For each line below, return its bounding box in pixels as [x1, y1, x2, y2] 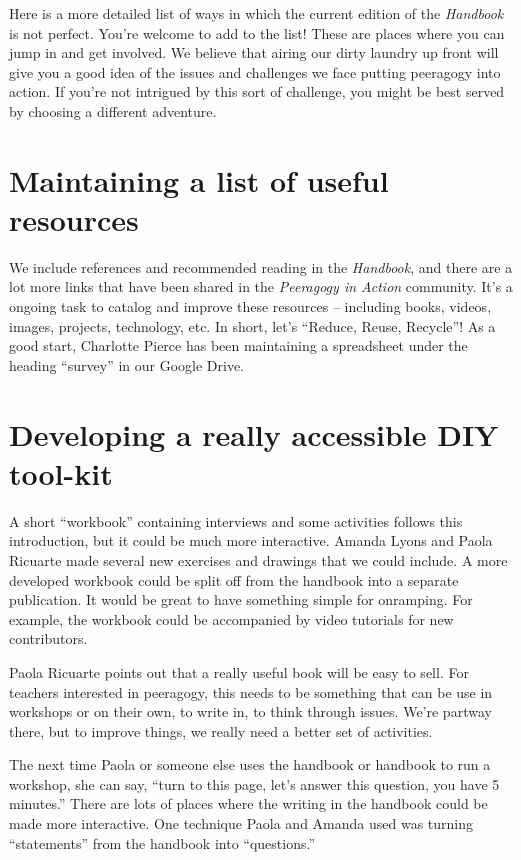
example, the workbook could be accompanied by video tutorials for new [9, 608, 454, 629]
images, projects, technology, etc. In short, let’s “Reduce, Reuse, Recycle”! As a [9, 315, 496, 336]
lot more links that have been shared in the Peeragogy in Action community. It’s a [9, 276, 513, 297]
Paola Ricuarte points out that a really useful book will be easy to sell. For [9, 661, 469, 682]
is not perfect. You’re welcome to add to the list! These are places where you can [9, 22, 505, 43]
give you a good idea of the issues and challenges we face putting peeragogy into [9, 61, 501, 82]
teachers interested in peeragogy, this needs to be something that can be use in [9, 681, 493, 702]
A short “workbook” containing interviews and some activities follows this [9, 510, 463, 531]
